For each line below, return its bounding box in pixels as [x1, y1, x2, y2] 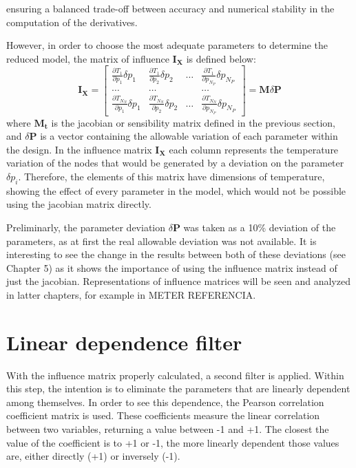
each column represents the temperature [169, 142, 339, 156]
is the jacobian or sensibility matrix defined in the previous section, [51, 115, 335, 129]
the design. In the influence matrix [6, 142, 152, 156]
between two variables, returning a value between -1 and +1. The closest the [6, 422, 329, 436]
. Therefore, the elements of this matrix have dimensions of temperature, [18, 169, 325, 183]
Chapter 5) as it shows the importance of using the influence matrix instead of [6, 260, 337, 275]
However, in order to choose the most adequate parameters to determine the [6, 38, 328, 52]
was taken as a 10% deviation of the [183, 220, 336, 234]
